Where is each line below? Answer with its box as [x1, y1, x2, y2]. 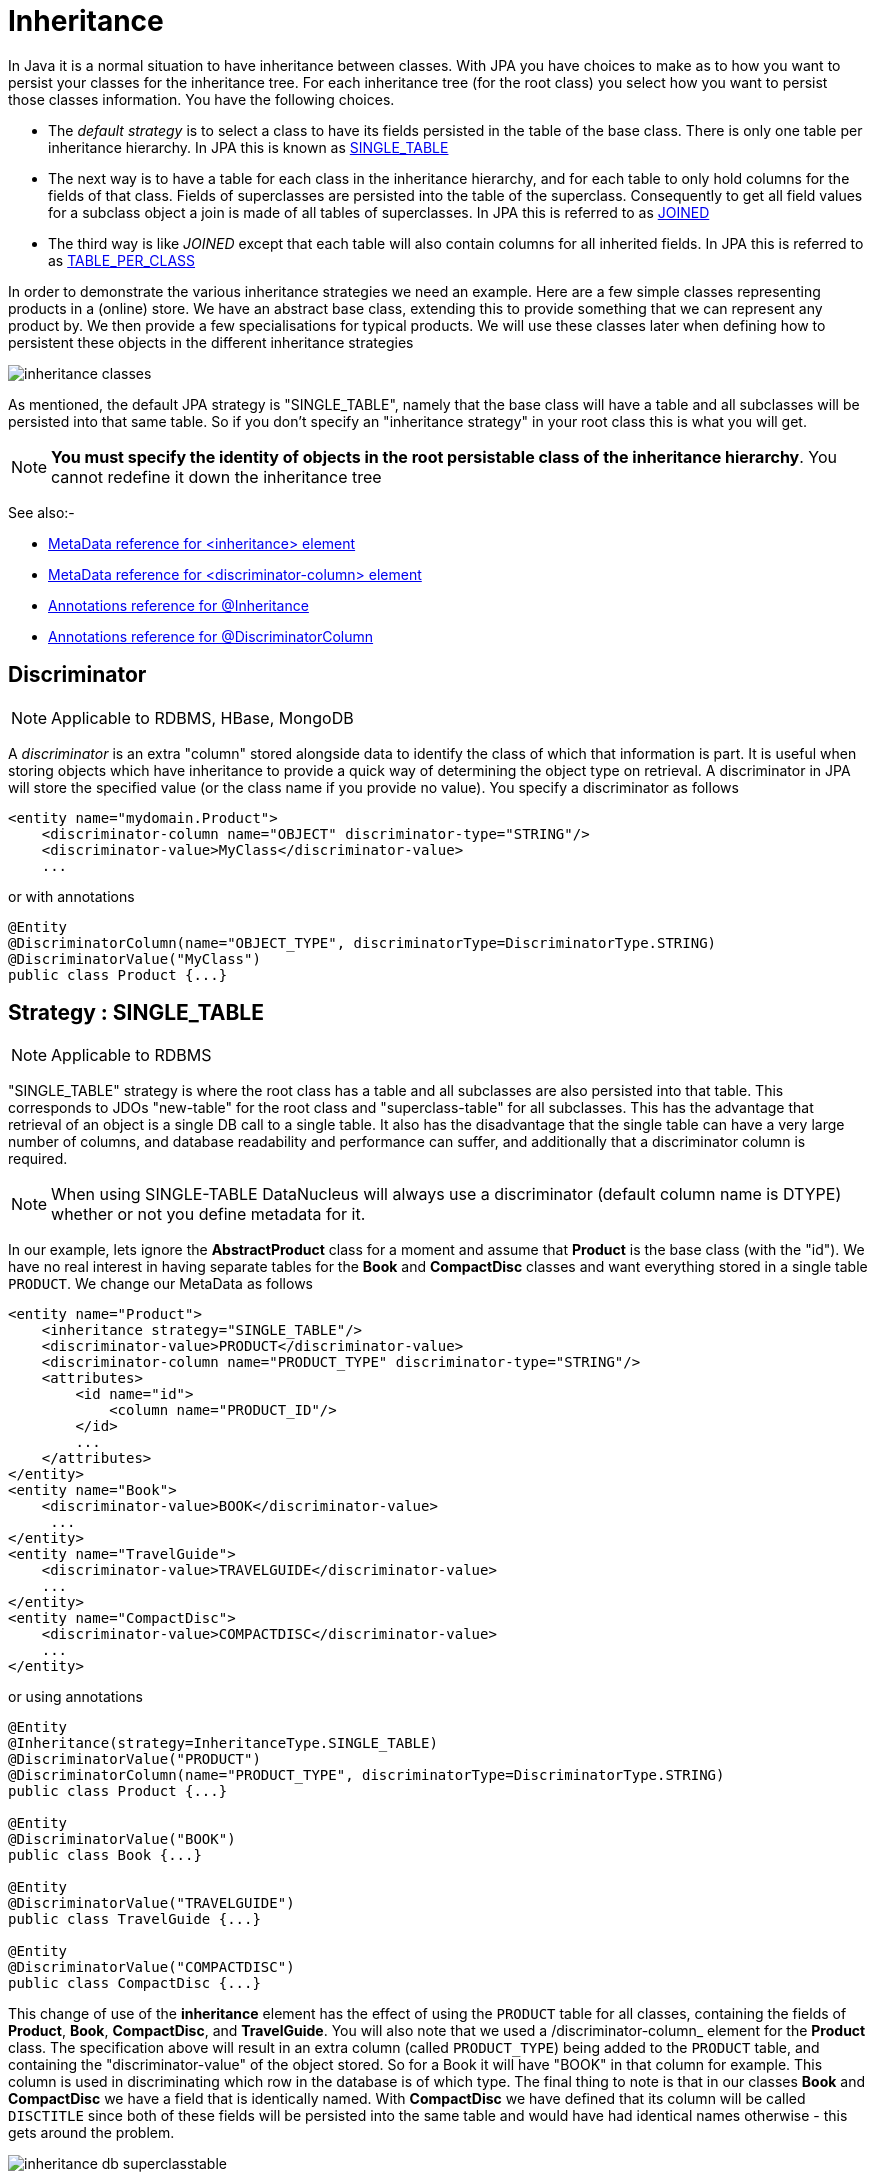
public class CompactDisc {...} [8, 1975, 261, 1992]
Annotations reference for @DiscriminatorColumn [48, 627, 374, 645]
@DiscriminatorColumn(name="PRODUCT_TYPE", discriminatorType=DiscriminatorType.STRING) [8, 1767, 725, 1784]
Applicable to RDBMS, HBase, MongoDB [51, 707, 354, 728]
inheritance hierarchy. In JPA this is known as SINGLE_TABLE [48, 138, 449, 156]
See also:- [8, 503, 75, 521]
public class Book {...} [8, 1847, 202, 1864]
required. [8, 1150, 68, 1168]
